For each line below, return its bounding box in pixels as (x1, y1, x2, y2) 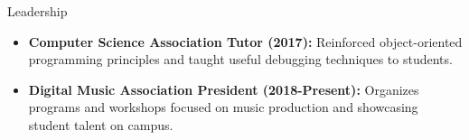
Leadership (7, 2, 68, 20)
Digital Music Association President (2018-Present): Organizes (28, 79, 419, 98)
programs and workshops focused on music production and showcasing (28, 98, 418, 117)
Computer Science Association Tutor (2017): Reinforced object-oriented (28, 32, 463, 51)
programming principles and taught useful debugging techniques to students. (28, 50, 453, 69)
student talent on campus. (28, 115, 174, 134)
